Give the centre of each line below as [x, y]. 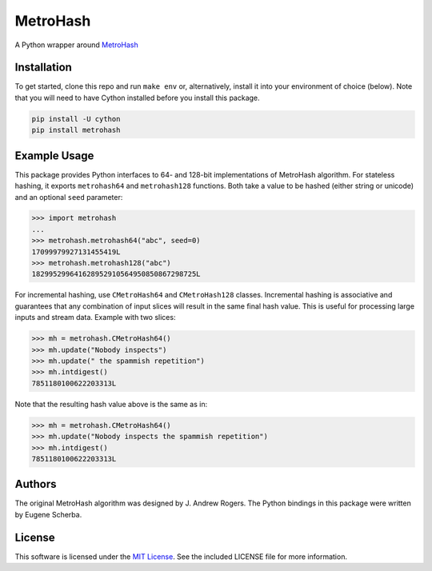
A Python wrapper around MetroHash [77, 45]
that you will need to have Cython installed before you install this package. [137, 98]
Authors [36, 484]
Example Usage [54, 156]
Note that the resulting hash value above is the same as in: [111, 404]
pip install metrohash [76, 130]
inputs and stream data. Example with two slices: [95, 317]
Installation [43, 68]
